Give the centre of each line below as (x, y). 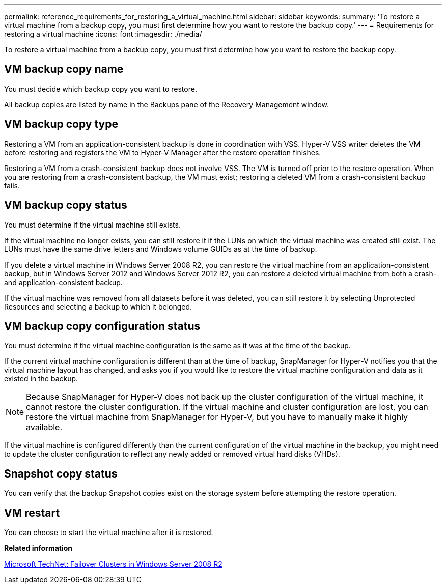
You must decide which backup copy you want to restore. (101, 89)
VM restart (32, 513)
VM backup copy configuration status (102, 326)
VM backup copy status (66, 205)
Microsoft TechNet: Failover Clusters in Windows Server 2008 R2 (113, 564)
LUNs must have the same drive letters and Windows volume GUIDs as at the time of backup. (161, 249)
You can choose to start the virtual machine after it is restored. (109, 533)
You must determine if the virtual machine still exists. (92, 225)
